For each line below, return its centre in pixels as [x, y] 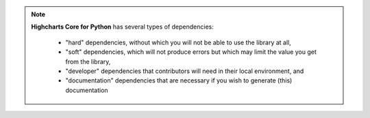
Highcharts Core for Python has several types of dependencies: [122, 27]
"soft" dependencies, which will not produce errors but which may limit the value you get [191, 52]
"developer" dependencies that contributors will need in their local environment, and [185, 71]
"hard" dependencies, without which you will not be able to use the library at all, [178, 42]
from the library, [88, 61]
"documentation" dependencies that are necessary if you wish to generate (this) [179, 80]
